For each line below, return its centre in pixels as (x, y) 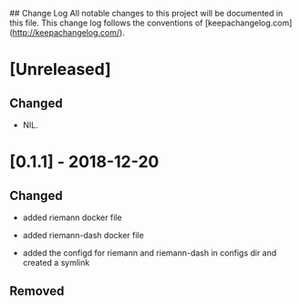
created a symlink (56, 263)
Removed (37, 291)
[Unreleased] (60, 70)
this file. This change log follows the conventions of (106, 23)
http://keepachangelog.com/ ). (68, 32)
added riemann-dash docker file (83, 235)
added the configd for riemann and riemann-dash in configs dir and (150, 253)
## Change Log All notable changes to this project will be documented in (146, 13)
